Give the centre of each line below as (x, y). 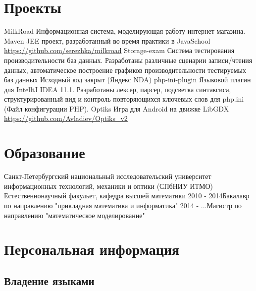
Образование (45, 152)
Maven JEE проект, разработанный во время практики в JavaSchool (107, 40)
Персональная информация (92, 249)
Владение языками (49, 280)
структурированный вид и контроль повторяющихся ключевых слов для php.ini (124, 99)
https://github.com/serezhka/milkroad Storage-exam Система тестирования (119, 50)
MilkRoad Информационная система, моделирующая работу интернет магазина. (125, 31)
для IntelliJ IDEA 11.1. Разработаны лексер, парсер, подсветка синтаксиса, (118, 89)
